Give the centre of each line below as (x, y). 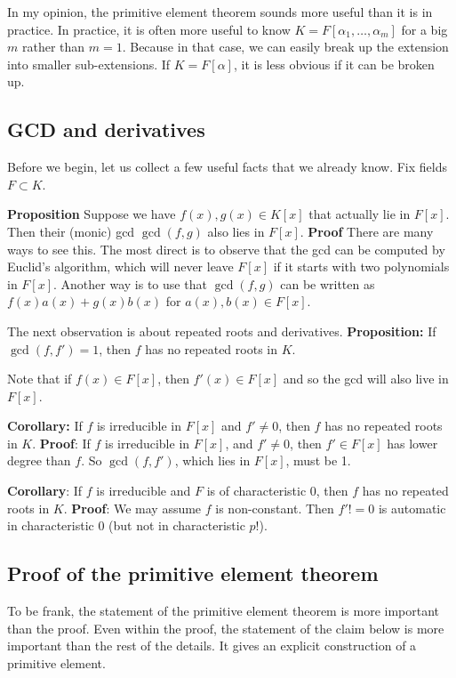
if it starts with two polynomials (361, 266)
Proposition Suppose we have (92, 214)
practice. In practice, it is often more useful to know (149, 29)
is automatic (412, 508)
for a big (424, 29)
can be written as (328, 283)
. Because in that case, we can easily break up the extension (285, 47)
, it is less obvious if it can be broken (334, 64)
